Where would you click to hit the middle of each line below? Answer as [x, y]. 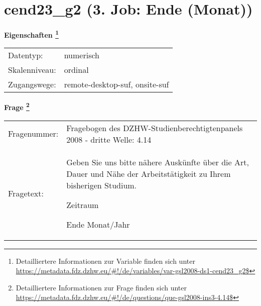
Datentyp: [26, 55]
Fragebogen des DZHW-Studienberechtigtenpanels [155, 128]
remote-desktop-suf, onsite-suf [116, 84]
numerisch [82, 55]
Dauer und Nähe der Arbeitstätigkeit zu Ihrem [149, 173]
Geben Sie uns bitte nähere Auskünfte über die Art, [158, 162]
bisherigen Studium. [102, 185]
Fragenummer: [33, 134]
